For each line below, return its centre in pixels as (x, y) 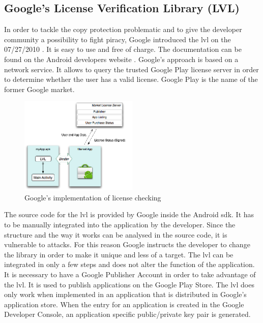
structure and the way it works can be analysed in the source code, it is (116, 234)
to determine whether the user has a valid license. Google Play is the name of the (131, 79)
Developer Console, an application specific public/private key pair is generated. (127, 314)
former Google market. (39, 89)
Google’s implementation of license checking (93, 197)
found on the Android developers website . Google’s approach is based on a (121, 59)
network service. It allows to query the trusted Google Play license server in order (131, 69)
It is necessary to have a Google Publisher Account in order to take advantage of (130, 274)
